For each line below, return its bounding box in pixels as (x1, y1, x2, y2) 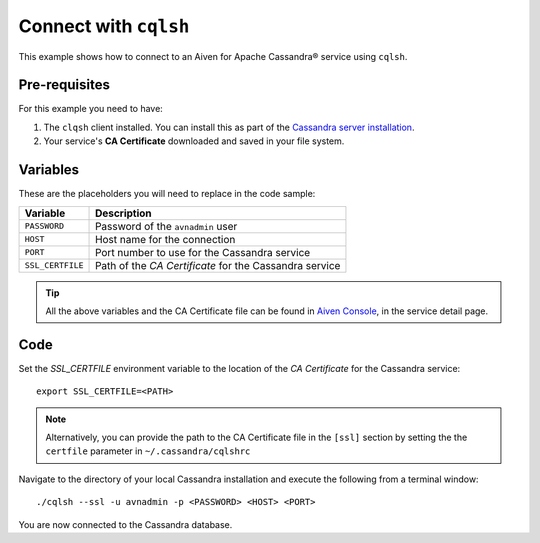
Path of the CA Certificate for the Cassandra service (95, 258, 341, 272)
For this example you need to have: (18, 103, 164, 115)
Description (95, 206, 152, 220)
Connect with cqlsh (18, 15, 190, 37)
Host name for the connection (95, 232, 236, 246)
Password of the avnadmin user (95, 219, 238, 233)
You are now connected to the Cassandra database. (18, 518, 233, 530)
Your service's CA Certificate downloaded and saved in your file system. (43, 135, 345, 147)
